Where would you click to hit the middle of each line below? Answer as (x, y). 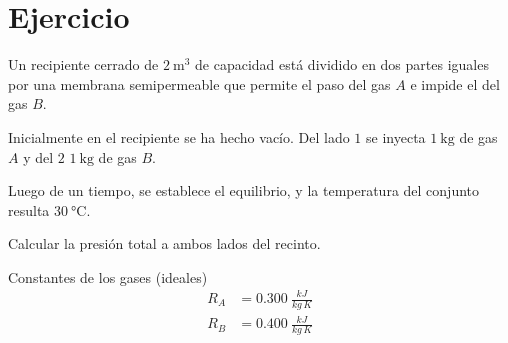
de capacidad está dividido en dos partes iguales (342, 64)
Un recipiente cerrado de (83, 64)
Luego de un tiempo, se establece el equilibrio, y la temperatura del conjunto (244, 190)
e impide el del (455, 83)
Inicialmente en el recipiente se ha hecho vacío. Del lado (179, 136)
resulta (29, 209)
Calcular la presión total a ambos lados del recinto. (164, 243)
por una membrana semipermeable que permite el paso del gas (199, 83)
